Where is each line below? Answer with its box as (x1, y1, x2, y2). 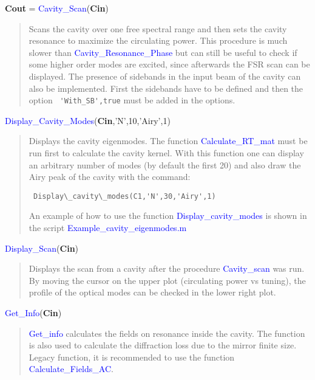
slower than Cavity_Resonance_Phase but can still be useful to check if (29, 46, 297, 58)
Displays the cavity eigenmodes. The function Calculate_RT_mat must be (29, 134, 308, 147)
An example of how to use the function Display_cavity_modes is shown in (29, 209, 307, 222)
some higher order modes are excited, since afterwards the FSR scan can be (29, 58, 310, 71)
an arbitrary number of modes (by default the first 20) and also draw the (29, 158, 301, 171)
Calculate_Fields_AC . (29, 362, 113, 375)
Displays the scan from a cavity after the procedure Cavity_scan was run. (29, 262, 305, 275)
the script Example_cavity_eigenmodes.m (29, 221, 187, 234)
